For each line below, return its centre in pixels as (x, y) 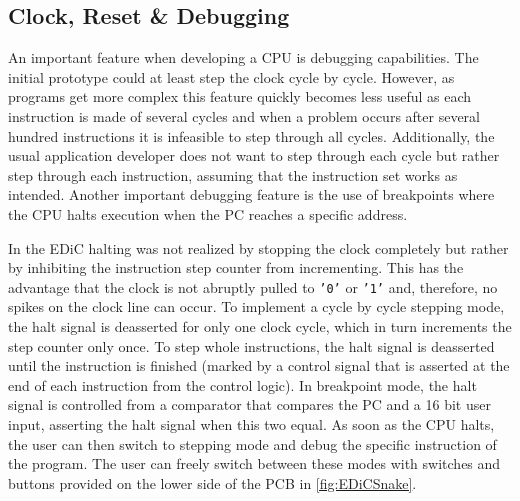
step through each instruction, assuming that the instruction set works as (233, 174)
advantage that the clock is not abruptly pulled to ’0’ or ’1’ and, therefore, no (253, 286)
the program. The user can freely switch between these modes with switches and (254, 463)
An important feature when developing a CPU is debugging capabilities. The (243, 57)
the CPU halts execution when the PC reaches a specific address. (208, 213)
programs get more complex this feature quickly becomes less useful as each (240, 96)
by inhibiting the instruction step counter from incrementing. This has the (236, 267)
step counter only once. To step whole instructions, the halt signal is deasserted (251, 345)
